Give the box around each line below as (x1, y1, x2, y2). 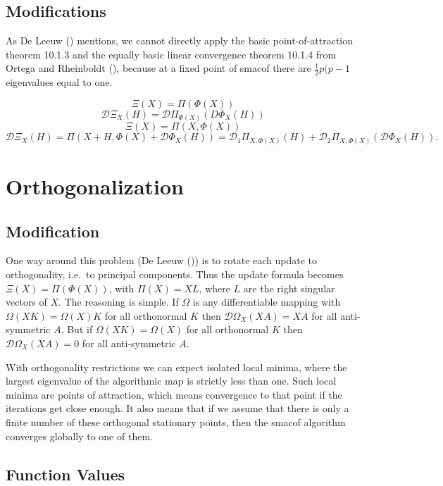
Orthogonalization (6, 172, 184, 201)
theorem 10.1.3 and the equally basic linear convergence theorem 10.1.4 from (6, 46, 337, 61)
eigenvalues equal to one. (6, 75, 113, 89)
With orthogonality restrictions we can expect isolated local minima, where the (6, 359, 347, 374)
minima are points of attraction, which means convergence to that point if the (6, 387, 342, 401)
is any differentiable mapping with (192, 294, 341, 309)
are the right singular (243, 280, 335, 295)
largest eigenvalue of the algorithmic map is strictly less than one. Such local (6, 373, 337, 388)
